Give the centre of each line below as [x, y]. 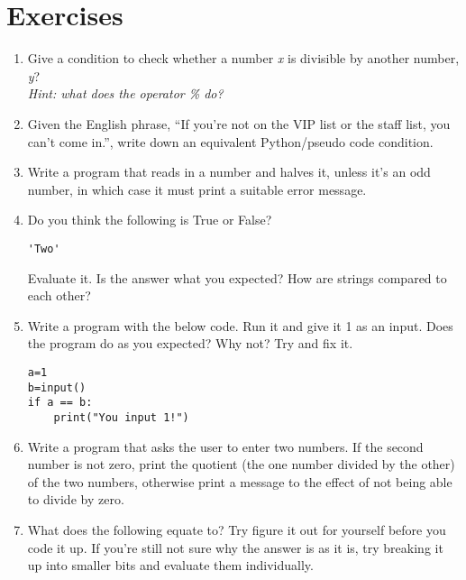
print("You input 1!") [121, 417]
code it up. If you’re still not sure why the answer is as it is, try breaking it [235, 547]
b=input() [57, 387]
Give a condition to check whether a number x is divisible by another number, [243, 58]
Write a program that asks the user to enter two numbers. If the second [225, 446]
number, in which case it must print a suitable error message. [197, 189]
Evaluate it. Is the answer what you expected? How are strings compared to [237, 277]
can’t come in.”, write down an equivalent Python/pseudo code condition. [230, 141]
